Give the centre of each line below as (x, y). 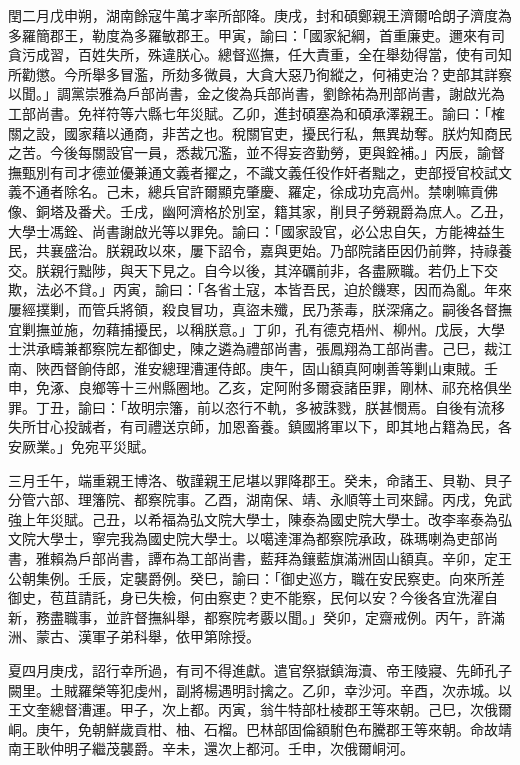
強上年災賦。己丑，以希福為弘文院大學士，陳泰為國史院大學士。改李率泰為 (253, 518)
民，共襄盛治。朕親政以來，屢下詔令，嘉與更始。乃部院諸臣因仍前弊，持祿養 (260, 250)
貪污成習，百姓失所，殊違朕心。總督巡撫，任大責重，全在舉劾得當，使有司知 (260, 54)
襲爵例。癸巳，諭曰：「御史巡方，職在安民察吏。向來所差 (319, 577)
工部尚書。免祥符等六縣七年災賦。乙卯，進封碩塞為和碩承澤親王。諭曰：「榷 (256, 112)
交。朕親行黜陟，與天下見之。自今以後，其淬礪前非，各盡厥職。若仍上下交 (253, 269)
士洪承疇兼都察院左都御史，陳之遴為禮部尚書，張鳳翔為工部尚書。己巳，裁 (253, 348)
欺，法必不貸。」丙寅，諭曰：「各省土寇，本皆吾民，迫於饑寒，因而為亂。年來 (260, 289)
